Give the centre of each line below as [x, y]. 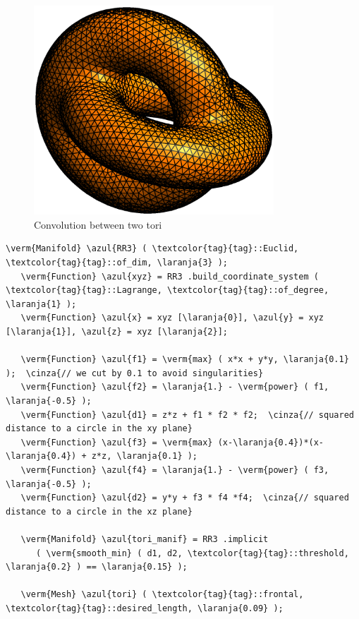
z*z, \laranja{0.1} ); [145, 456]
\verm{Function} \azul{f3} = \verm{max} [117, 442]
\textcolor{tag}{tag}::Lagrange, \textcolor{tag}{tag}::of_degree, [168, 290]
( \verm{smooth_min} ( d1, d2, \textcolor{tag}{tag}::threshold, [192, 553]
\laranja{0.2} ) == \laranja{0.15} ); [97, 567]
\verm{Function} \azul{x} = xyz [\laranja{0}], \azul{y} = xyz [172, 318]
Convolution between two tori [98, 224]
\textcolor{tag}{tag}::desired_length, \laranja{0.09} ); [145, 608]
